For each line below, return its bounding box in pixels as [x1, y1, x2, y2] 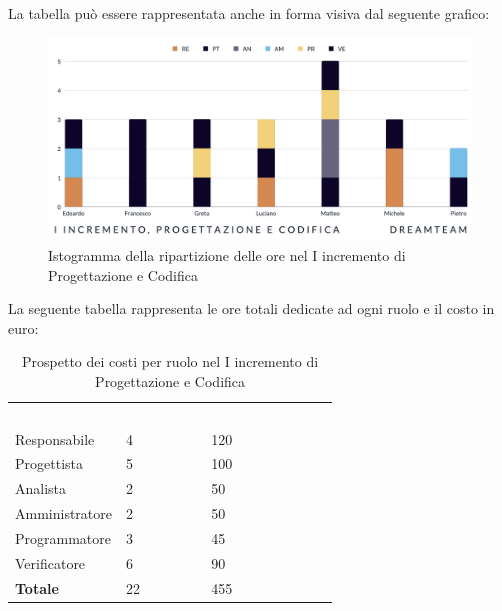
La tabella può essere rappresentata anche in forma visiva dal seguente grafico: [8, 3, 490, 23]
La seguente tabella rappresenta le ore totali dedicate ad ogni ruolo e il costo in [8, 298, 495, 319]
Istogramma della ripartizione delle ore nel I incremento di [48, 244, 406, 265]
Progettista [15, 453, 83, 474]
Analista [15, 478, 67, 499]
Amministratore [15, 503, 112, 524]
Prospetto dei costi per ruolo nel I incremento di [22, 351, 319, 372]
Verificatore [15, 552, 86, 573]
